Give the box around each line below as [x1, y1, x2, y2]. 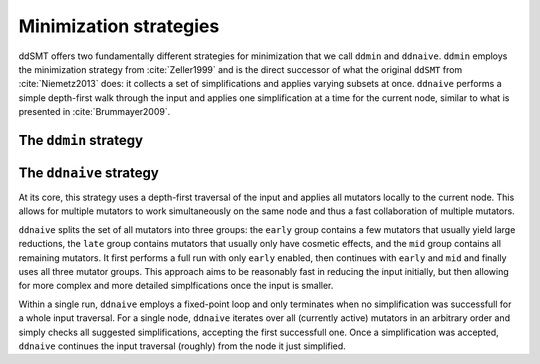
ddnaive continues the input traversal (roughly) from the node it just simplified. [18, 340, 347, 352]
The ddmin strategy [18, 131, 144, 149]
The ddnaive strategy [18, 164, 159, 181]
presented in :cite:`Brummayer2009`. [18, 106, 171, 118]
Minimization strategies [18, 15, 220, 37]
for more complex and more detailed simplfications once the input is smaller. [18, 280, 334, 292]
